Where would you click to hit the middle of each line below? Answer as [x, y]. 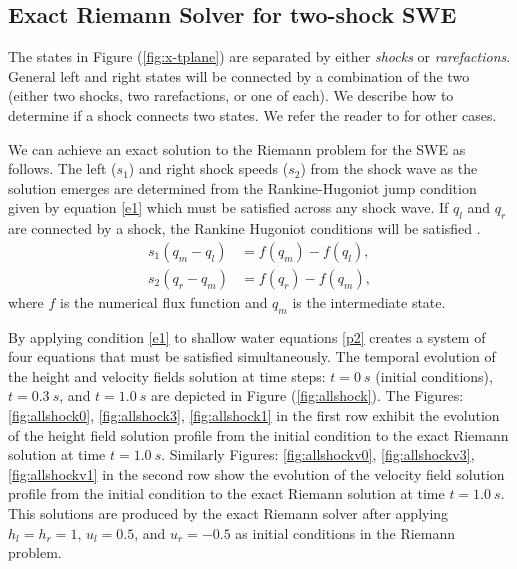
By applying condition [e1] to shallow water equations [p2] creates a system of [247, 336]
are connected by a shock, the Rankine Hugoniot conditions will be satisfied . [244, 228]
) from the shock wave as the [389, 168]
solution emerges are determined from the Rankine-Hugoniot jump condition [242, 187]
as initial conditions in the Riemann [345, 532]
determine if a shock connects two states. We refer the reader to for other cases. [252, 114]
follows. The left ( [62, 168]
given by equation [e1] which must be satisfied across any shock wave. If [228, 207]
